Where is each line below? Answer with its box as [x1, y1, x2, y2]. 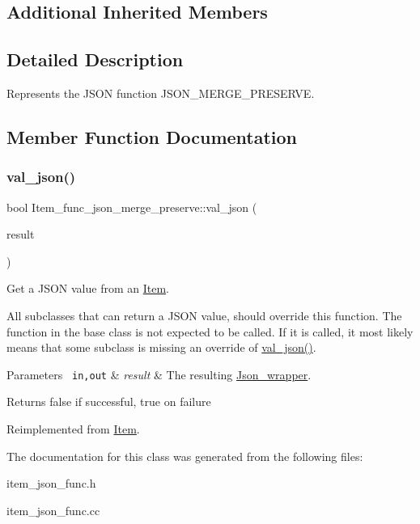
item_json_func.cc [6, 501, 100, 518]
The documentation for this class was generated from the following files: [6, 447, 363, 464]
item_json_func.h [6, 475, 96, 492]
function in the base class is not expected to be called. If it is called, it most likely [6, 323, 414, 340]
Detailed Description [6, 47, 184, 72]
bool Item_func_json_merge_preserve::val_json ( [6, 198, 257, 215]
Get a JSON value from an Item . [6, 280, 170, 297]
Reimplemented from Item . [6, 420, 140, 437]
